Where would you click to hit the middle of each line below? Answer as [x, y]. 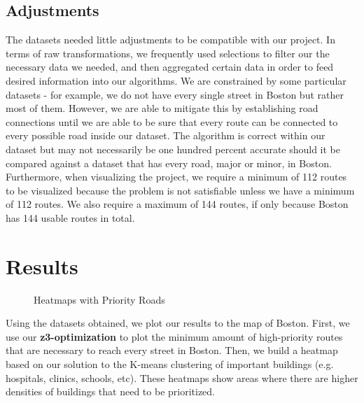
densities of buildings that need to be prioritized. [111, 391]
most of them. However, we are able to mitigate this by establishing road [162, 108]
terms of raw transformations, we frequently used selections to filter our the [168, 53]
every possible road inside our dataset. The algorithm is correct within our [166, 135]
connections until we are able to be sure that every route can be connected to [172, 121]
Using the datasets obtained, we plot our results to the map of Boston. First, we [178, 323]
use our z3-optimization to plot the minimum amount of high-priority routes [174, 336]
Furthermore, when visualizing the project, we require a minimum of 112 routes [176, 177]
